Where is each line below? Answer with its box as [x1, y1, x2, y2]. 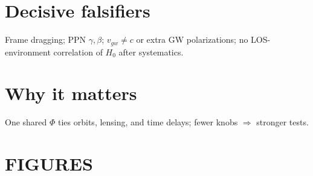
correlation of [53, 45, 103, 58]
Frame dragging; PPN [5, 33, 86, 46]
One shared [5, 116, 47, 128]
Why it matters [5, 81, 137, 105]
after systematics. [118, 45, 184, 58]
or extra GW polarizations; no [136, 33, 248, 46]
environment [5, 45, 51, 58]
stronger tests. [256, 116, 309, 128]
